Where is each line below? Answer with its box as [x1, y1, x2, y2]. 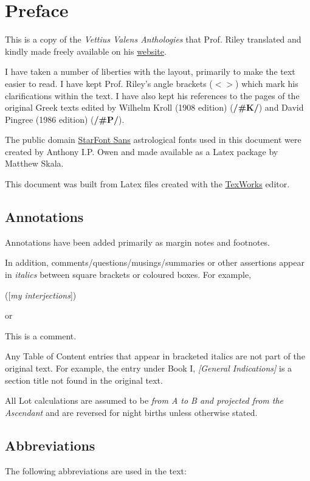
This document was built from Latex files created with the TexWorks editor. [5, 178, 290, 190]
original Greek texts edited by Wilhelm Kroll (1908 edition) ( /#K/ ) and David [5, 101, 304, 114]
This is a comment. [5, 329, 77, 342]
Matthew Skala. [5, 157, 64, 170]
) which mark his [235, 77, 298, 89]
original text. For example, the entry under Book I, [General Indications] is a [5, 362, 292, 375]
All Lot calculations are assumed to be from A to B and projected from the [5, 394, 284, 407]
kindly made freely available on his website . [5, 44, 167, 57]
